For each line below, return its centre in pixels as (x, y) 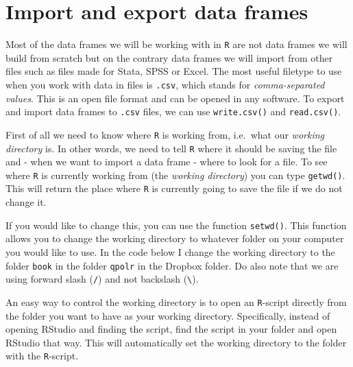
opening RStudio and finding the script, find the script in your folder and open (171, 329)
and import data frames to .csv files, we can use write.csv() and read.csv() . (173, 111)
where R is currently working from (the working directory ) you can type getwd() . (175, 175)
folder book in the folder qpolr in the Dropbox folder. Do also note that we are (172, 265)
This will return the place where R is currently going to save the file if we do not (174, 188)
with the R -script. (42, 356)
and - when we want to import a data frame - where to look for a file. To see (167, 162)
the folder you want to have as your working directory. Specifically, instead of (168, 315)
